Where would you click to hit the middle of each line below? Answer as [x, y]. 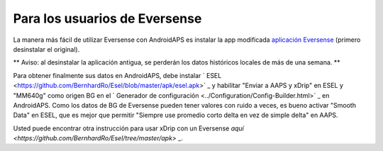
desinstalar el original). [46, 49]
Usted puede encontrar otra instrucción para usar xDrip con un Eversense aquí [128, 128]
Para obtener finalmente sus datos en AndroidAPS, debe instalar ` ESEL [117, 75]
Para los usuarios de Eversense [107, 18]
